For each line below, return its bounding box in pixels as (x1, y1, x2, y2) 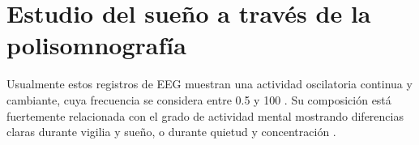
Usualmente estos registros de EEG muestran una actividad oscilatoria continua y (6, 75, 413, 92)
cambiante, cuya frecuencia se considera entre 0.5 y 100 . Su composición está (6, 91, 391, 108)
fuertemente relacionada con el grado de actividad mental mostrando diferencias (6, 107, 404, 124)
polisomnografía (6, 28, 186, 62)
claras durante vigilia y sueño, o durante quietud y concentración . (6, 123, 336, 140)
